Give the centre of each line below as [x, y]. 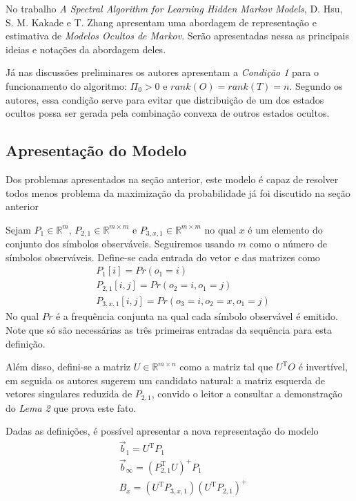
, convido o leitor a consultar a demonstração [247, 394]
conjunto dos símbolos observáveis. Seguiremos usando [120, 244]
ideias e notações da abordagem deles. [86, 49]
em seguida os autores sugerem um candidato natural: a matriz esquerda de [165, 380]
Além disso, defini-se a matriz [68, 367]
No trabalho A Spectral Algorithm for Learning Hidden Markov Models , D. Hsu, [174, 8]
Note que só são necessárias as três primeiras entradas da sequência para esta [169, 329]
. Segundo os [316, 85]
